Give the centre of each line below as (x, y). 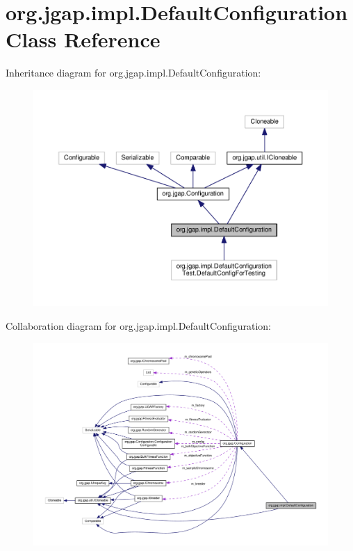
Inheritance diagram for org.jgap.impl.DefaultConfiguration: (133, 73)
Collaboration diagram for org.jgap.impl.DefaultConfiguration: (139, 325)
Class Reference (83, 39)
